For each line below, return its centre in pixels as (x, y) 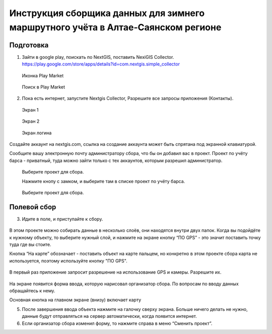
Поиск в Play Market (44, 87)
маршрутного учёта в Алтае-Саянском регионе (115, 27)
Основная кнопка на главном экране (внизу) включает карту (75, 300)
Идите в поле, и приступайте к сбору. (62, 219)
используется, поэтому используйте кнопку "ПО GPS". (69, 261)
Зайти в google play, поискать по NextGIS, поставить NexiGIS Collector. (98, 57)
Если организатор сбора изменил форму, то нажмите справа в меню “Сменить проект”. (117, 323)
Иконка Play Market (43, 75)
